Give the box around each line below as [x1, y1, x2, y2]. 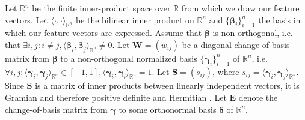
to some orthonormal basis [119, 103, 217, 115]
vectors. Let [5, 13, 48, 26]
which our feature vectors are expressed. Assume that [5, 26, 202, 39]
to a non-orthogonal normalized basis [60, 52, 197, 64]
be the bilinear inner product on [75, 13, 194, 26]
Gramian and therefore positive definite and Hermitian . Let [5, 91, 227, 103]
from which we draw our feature [181, 2, 300, 14]
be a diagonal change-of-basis [182, 38, 290, 50]
